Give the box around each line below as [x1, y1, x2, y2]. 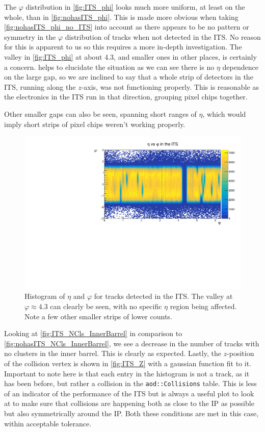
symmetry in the [4, 31, 56, 42]
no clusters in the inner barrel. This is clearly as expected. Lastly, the [4, 348, 221, 359]
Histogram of [24, 291, 65, 301]
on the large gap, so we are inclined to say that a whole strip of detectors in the [4, 71, 253, 82]
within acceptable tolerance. [4, 418, 92, 428]
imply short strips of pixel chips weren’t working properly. [4, 118, 185, 129]
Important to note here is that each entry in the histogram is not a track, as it [4, 368, 250, 378]
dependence [222, 61, 258, 72]
